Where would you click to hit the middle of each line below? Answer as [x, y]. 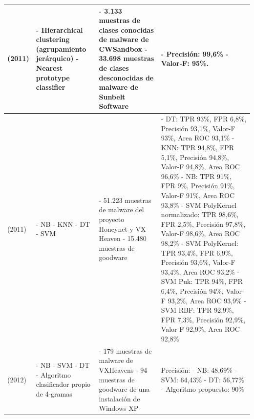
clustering [53, 39]
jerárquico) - [57, 58]
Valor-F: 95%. [185, 63]
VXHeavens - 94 [123, 369]
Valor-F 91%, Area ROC [198, 195]
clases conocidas [126, 30]
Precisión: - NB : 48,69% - [199, 369]
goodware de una [124, 389]
